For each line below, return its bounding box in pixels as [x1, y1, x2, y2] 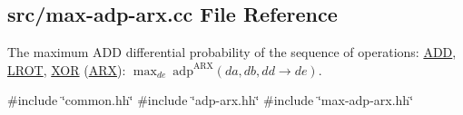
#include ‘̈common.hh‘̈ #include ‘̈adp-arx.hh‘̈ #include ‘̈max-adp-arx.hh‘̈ [7, 91, 414, 110]
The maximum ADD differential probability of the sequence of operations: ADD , [7, 43, 457, 62]
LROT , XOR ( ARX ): [7, 60, 126, 79]
